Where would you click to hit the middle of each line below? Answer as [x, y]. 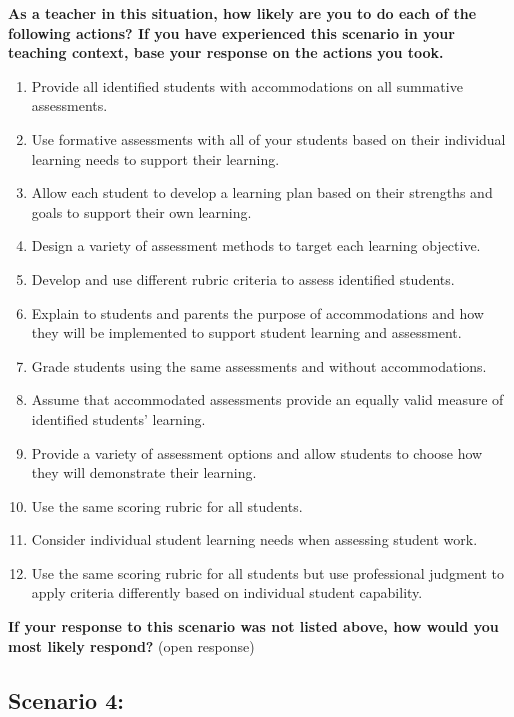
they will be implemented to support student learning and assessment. [246, 332]
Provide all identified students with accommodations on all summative [247, 85]
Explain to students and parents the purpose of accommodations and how [257, 312]
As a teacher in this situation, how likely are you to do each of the [242, 13]
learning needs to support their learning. [155, 158]
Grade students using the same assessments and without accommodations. [259, 365]
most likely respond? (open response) [131, 645]
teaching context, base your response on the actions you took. [226, 52]
